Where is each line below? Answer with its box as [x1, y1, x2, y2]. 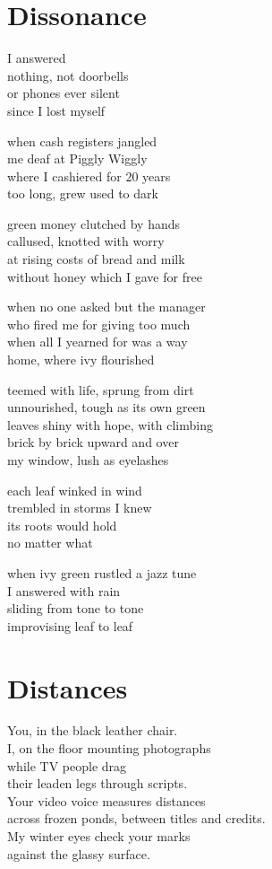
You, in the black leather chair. [7, 721, 178, 740]
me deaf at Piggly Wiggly [7, 149, 148, 168]
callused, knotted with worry [7, 232, 165, 250]
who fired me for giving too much [7, 314, 191, 333]
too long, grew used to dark [7, 184, 158, 203]
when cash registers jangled [7, 131, 157, 150]
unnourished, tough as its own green [7, 398, 206, 417]
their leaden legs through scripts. [7, 774, 188, 793]
